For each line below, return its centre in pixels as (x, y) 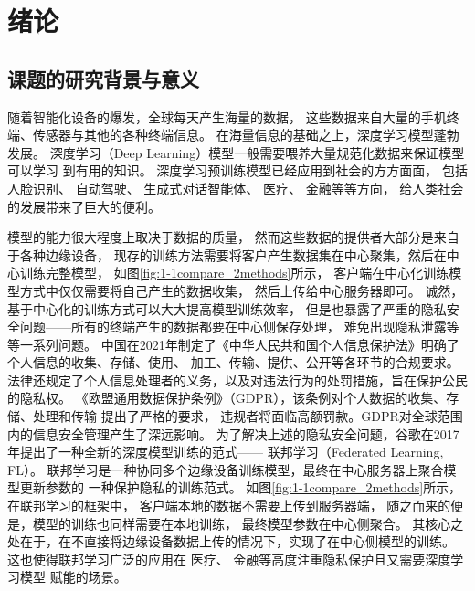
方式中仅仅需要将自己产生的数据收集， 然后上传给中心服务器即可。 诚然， (242, 290)
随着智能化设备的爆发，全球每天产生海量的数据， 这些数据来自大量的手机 (227, 116)
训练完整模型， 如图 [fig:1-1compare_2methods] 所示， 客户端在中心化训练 (234, 273)
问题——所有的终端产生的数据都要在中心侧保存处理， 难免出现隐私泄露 (233, 327)
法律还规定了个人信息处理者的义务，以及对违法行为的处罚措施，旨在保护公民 (237, 380)
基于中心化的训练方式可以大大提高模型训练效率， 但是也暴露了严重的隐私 (227, 308)
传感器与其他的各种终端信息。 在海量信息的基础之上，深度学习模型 (233, 135)
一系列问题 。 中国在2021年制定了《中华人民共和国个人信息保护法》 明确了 (239, 344)
